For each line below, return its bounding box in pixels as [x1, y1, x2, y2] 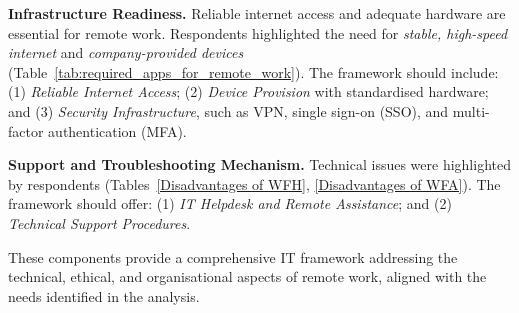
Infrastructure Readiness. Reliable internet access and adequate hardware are [8, 3, 506, 23]
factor [8, 120, 44, 141]
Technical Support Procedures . [8, 212, 191, 233]
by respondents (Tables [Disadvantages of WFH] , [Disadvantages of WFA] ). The [8, 173, 501, 194]
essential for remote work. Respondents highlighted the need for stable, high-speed [8, 22, 508, 43]
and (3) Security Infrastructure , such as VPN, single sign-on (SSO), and [8, 100, 449, 121]
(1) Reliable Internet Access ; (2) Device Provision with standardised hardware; [8, 81, 489, 102]
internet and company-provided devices [8, 42, 244, 63]
